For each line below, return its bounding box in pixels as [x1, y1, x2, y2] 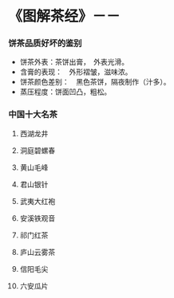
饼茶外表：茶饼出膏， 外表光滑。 [19, 57, 129, 67]
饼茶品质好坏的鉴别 [8, 37, 82, 49]
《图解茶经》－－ [8, 7, 121, 25]
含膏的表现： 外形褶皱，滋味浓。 [19, 67, 132, 76]
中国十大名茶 [8, 109, 58, 120]
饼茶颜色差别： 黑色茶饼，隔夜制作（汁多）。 [19, 77, 171, 87]
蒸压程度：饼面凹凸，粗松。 [19, 87, 112, 96]
